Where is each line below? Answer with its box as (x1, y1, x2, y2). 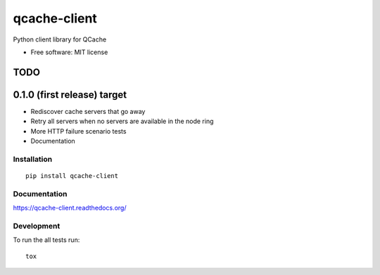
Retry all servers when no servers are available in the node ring (30, 117, 214, 126)
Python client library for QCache (13, 35, 107, 44)
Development (13, 221, 61, 231)
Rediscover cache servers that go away (30, 107, 146, 115)
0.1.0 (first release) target (13, 89, 127, 101)
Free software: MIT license (30, 48, 108, 56)
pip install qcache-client (25, 172, 119, 179)
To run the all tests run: (13, 236, 80, 244)
